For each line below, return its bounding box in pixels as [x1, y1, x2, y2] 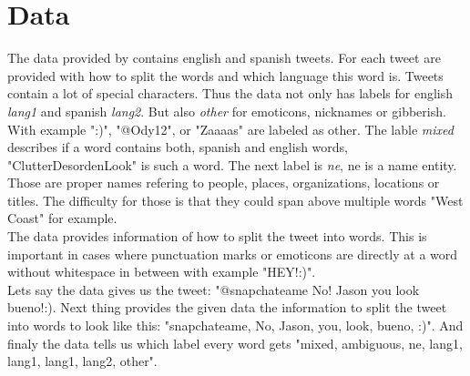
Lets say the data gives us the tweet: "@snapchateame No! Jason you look [7, 279, 420, 299]
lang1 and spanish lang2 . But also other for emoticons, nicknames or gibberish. [7, 101, 446, 120]
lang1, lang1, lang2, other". [7, 351, 158, 371]
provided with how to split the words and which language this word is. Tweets [7, 66, 444, 85]
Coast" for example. [7, 208, 117, 228]
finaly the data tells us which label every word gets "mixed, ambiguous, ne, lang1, [7, 333, 463, 352]
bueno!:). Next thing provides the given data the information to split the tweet [7, 298, 447, 317]
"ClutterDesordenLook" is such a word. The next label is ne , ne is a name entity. [7, 155, 457, 174]
